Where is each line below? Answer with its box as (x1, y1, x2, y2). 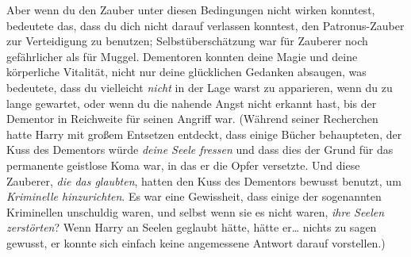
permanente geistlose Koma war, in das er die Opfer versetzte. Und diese (6, 156, 360, 173)
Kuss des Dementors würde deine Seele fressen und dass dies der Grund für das (6, 141, 394, 158)
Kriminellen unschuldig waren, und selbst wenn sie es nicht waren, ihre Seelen (6, 203, 385, 220)
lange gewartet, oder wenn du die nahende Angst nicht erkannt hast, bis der (6, 94, 377, 111)
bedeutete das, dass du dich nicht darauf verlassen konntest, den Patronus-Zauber (6, 17, 405, 33)
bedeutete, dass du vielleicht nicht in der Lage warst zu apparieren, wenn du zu (6, 79, 393, 95)
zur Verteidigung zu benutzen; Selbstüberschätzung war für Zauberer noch (6, 33, 368, 49)
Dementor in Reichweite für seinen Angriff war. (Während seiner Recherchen (6, 110, 378, 127)
